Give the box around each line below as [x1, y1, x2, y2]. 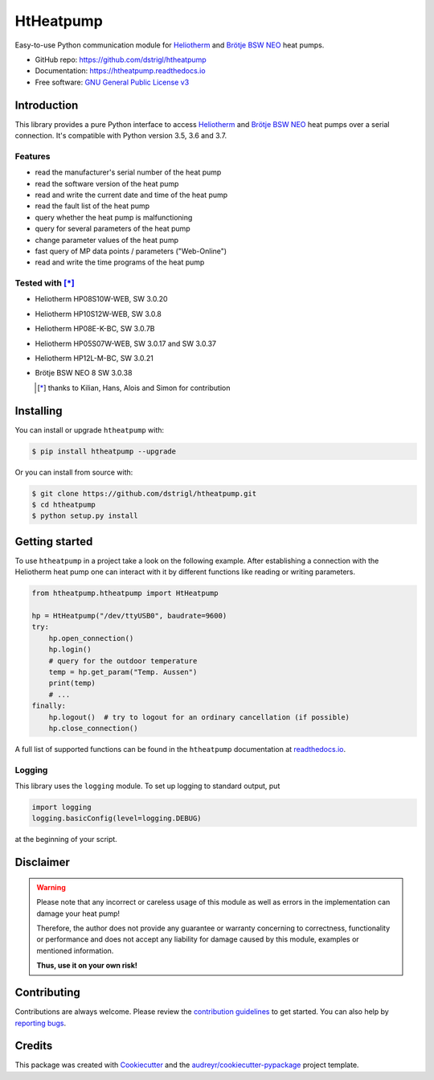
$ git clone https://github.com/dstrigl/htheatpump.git [31, 489, 257, 498]
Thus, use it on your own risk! [36, 961, 138, 971]
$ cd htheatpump [31, 500, 96, 510]
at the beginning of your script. [14, 835, 118, 844]
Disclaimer [14, 856, 70, 869]
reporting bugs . [14, 1018, 67, 1028]
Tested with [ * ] [14, 277, 76, 289]
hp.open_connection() [48, 634, 134, 643]
